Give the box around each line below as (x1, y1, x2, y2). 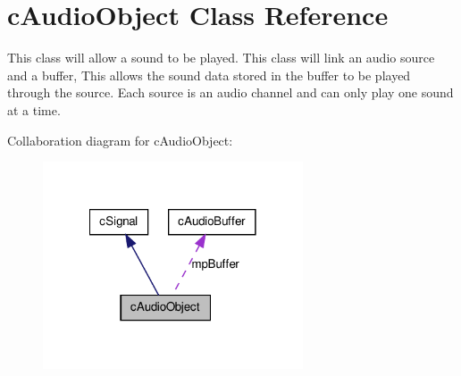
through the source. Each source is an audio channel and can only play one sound (7, 83, 454, 102)
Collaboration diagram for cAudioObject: (7, 130, 233, 149)
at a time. (7, 100, 61, 119)
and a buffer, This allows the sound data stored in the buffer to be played (7, 65, 411, 84)
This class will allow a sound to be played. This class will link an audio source (7, 48, 435, 67)
